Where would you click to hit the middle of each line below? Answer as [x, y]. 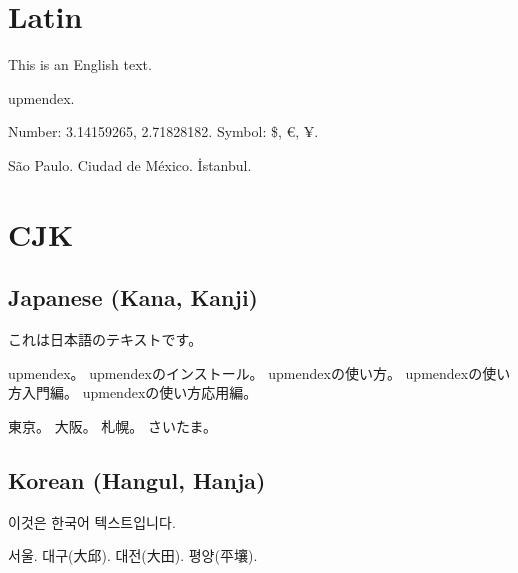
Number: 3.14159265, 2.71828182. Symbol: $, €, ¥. [163, 131]
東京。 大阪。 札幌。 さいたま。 [113, 425]
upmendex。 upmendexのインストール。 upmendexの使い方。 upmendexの [245, 372]
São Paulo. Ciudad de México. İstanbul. [130, 164]
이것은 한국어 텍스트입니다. [92, 521]
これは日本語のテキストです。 [105, 339]
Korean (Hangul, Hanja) [137, 479]
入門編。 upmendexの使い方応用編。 [139, 392]
